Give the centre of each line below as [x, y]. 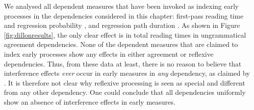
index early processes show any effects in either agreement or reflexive [109, 54]
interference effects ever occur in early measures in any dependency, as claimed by [127, 73]
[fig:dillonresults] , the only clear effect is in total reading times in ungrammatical [125, 34]
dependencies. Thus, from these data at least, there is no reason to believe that [123, 63]
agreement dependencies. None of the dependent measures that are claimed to [121, 44]
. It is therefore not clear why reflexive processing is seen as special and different [125, 82]
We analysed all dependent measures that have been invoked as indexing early [121, 6]
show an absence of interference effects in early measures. [90, 101]
